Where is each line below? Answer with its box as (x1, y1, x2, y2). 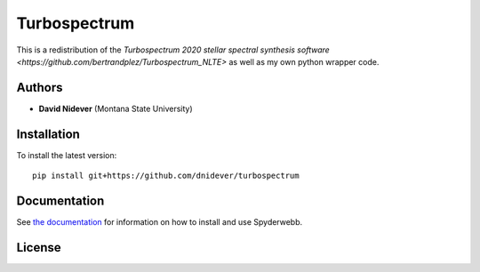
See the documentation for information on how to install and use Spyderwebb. (16, 217, 303, 228)
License (16, 240, 61, 255)
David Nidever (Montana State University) (38, 103, 193, 114)
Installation (16, 126, 80, 141)
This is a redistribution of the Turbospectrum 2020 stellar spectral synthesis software (16, 44, 331, 55)
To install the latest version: (16, 149, 117, 160)
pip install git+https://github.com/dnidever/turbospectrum (32, 171, 300, 181)
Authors (16, 80, 63, 95)
